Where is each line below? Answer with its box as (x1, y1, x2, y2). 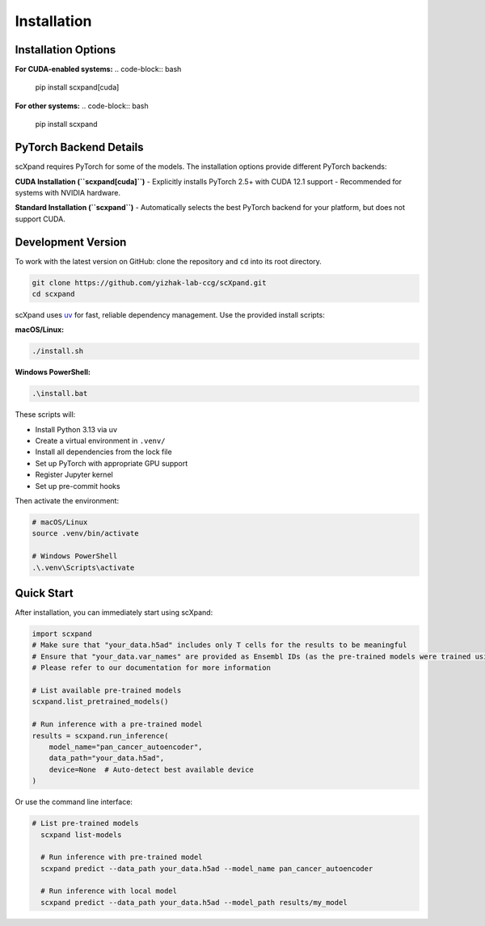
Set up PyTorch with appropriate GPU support (35, 458, 188, 468)
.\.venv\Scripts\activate (32, 562, 135, 572)
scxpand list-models (40, 830, 122, 840)
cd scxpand (32, 289, 75, 298)
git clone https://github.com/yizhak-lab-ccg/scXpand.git (32, 278, 267, 287)
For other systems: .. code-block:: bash (15, 101, 149, 111)
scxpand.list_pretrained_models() (32, 697, 169, 706)
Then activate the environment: (15, 496, 120, 506)
